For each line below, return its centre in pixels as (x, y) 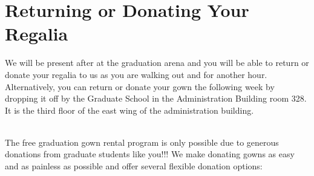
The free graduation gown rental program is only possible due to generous (142, 142)
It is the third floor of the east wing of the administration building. (129, 110)
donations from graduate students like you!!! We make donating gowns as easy (150, 154)
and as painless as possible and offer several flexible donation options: (134, 166)
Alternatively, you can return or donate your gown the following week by (140, 86)
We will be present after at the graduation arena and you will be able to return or (157, 63)
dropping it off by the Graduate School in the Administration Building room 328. (156, 98)
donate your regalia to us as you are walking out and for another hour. (136, 74)
